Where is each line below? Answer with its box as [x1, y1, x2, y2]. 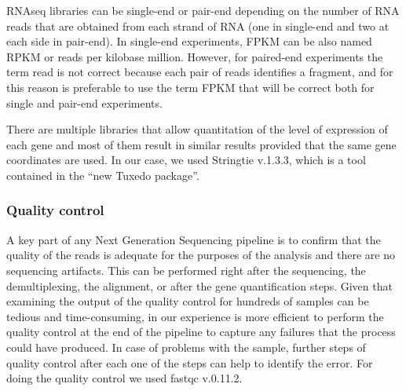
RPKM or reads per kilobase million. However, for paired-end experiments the [6, 48, 383, 64]
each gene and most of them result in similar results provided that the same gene [6, 136, 397, 152]
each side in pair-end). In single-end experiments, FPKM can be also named [6, 33, 372, 49]
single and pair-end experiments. [6, 94, 163, 111]
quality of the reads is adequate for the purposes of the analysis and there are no [6, 247, 395, 263]
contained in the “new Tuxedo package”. [6, 166, 199, 183]
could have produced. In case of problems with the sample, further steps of [6, 338, 366, 355]
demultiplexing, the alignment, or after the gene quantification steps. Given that [6, 277, 393, 294]
